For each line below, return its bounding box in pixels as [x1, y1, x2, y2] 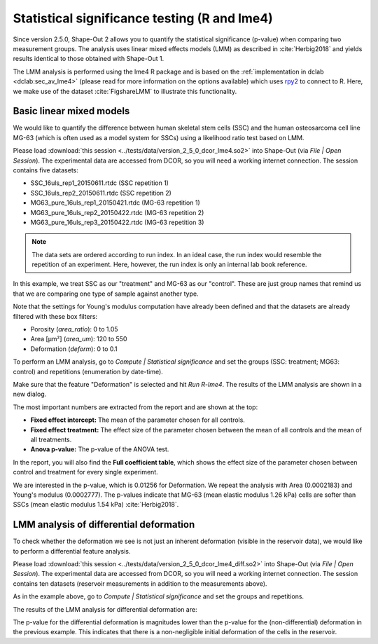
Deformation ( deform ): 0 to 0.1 [30, 344, 118, 353]
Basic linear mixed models [13, 105, 130, 117]
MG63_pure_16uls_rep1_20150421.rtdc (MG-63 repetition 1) [30, 198, 201, 207]
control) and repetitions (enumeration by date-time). [13, 367, 164, 376]
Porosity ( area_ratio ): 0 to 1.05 [30, 325, 118, 334]
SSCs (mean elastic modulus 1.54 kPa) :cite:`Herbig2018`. [13, 500, 179, 509]
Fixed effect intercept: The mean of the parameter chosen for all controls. [30, 416, 245, 424]
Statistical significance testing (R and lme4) [13, 11, 273, 26]
